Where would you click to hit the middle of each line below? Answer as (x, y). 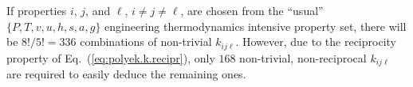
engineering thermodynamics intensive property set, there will (256, 26)
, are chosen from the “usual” (252, 10)
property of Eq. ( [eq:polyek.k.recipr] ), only (111, 57)
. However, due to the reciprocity (316, 42)
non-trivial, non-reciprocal (303, 57)
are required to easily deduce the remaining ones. (126, 74)
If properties (37, 10)
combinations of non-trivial (146, 42)
